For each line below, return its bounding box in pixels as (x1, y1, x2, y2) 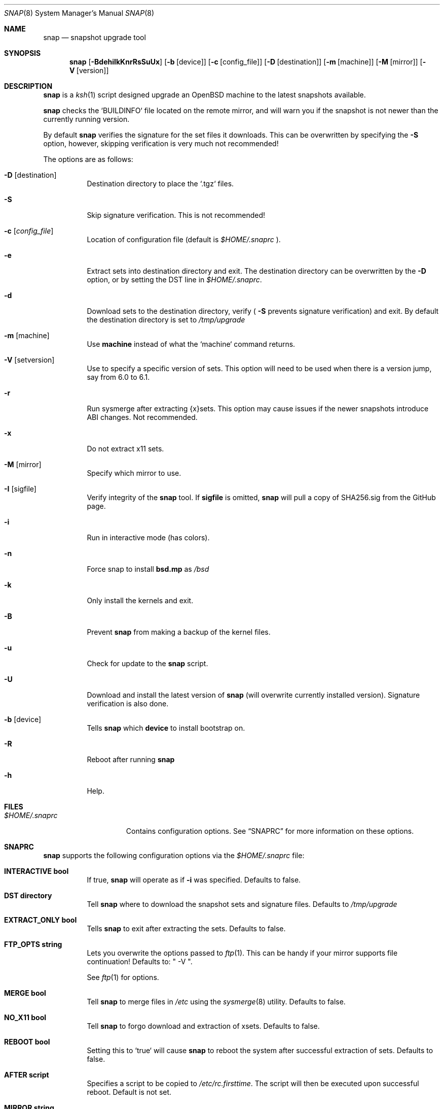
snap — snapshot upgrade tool (43, 33, 146, 42)
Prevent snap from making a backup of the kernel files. (87, 628, 271, 636)
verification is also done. (87, 699, 169, 708)
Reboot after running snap (87, 755, 175, 764)
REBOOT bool (4, 1037, 50, 1046)
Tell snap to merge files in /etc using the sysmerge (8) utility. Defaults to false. (87, 997, 346, 1006)
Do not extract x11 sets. (87, 444, 164, 453)
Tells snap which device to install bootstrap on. (87, 724, 245, 732)
